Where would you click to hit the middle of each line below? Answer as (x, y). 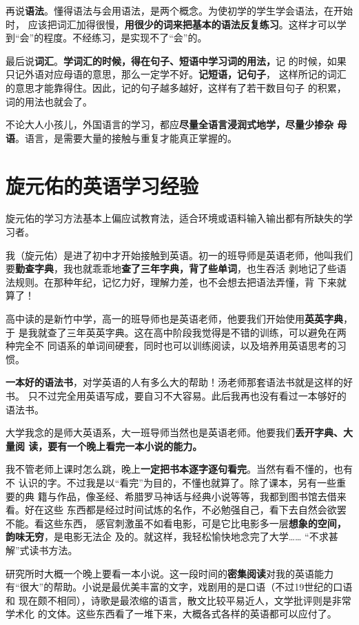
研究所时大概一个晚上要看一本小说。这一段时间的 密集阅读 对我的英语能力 (170, 573)
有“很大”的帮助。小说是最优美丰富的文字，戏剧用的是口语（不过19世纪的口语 (179, 587)
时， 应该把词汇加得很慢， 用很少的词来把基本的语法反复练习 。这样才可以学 (176, 24)
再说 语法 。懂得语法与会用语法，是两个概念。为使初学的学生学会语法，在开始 (179, 10)
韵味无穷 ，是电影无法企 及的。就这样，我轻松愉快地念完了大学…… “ (157, 536)
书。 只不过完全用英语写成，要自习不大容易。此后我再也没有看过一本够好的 (176, 396)
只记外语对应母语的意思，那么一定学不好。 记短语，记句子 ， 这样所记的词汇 (176, 74)
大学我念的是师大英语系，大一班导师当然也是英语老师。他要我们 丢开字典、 (174, 432)
